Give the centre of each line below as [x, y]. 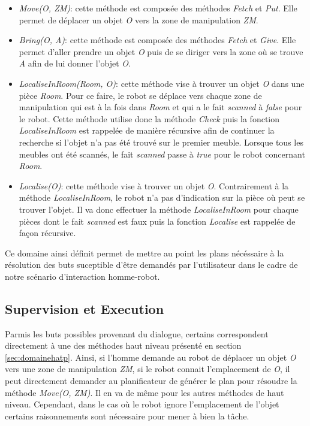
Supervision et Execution [85, 308]
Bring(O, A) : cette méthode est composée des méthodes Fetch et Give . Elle [157, 40]
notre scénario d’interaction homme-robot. [82, 276]
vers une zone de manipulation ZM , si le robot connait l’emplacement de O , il [148, 369]
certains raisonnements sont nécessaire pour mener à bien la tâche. [127, 416]
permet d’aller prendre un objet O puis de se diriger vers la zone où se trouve [161, 51]
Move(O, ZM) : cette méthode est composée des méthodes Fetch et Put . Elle [158, 8]
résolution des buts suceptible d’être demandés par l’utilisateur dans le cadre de [151, 265]
